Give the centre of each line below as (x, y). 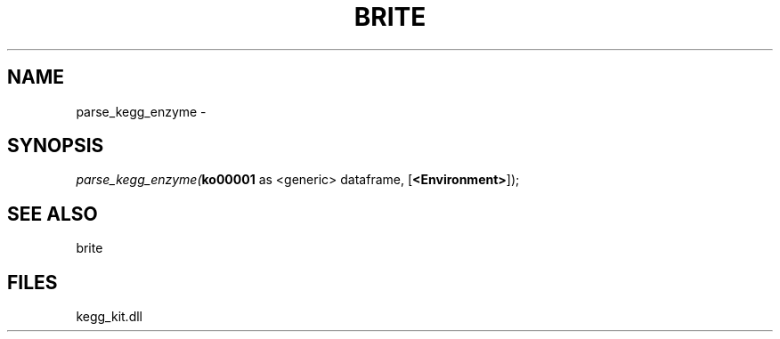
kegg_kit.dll (109, 317)
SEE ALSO (53, 214)
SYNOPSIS (56, 146)
